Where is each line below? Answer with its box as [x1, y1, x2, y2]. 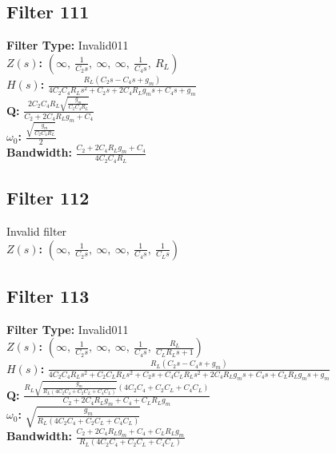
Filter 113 [6, 283, 90, 308]
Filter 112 [6, 185, 90, 210]
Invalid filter [6, 222, 67, 239]
